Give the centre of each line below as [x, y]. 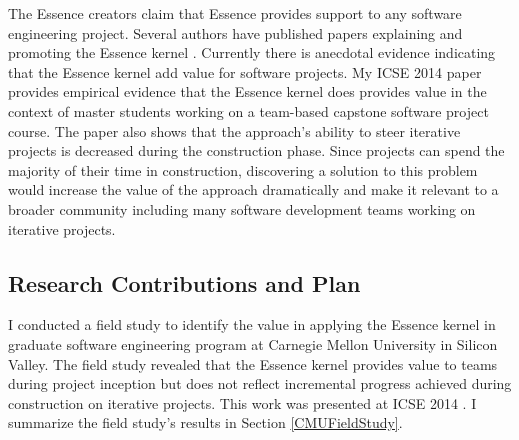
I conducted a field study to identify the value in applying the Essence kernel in [252, 324]
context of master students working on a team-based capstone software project [248, 110]
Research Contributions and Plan [184, 282]
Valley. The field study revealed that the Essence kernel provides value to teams [253, 363]
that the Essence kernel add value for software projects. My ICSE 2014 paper [245, 71]
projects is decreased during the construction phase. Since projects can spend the [256, 150]
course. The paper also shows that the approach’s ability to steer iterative [234, 130]
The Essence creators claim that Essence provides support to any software [235, 13]
